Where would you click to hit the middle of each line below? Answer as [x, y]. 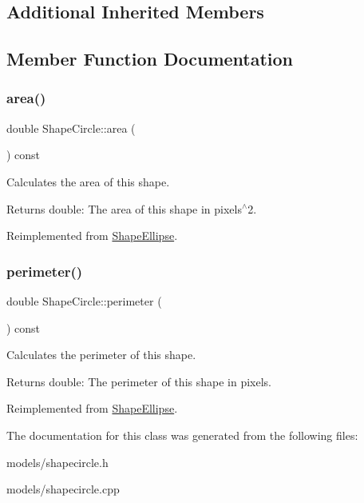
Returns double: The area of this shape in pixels [124, 208]
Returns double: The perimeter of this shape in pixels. [139, 381]
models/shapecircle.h [57, 462]
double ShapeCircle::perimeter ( [84, 300]
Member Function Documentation [150, 59]
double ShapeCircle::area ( [71, 128]
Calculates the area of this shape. [88, 181]
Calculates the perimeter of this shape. [101, 355]
